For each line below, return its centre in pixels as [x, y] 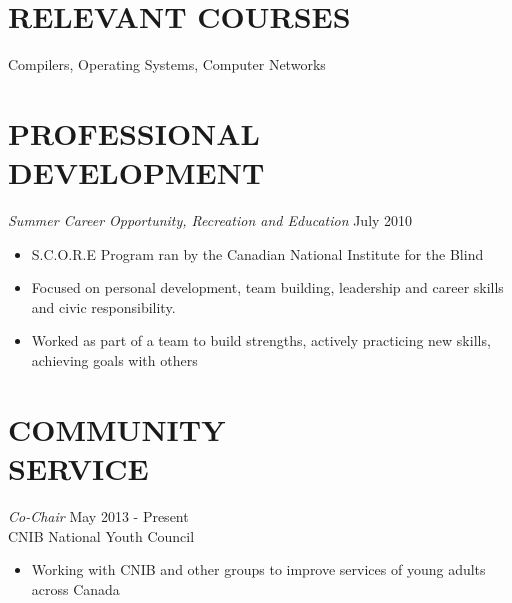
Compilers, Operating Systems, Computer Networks [167, 64]
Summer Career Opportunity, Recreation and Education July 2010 [210, 220]
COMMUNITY [117, 428]
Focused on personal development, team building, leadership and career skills [267, 287]
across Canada [75, 588]
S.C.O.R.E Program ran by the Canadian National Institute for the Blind [257, 253]
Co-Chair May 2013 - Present [98, 515]
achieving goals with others [114, 360]
